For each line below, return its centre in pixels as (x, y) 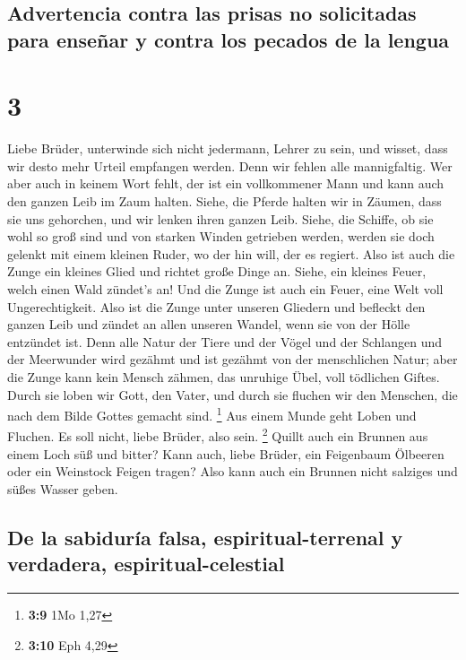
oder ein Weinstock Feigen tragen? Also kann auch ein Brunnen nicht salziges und (233, 471)
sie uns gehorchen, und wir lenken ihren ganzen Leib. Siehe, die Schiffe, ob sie (220, 218)
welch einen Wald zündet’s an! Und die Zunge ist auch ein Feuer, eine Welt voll (225, 289)
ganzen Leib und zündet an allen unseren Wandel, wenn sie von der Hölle (209, 324)
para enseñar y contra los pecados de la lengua (229, 39)
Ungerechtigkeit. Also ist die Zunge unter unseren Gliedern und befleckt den (216, 306)
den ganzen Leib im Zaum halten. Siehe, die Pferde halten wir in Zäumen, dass (224, 201)
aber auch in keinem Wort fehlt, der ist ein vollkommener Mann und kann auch (226, 183)
